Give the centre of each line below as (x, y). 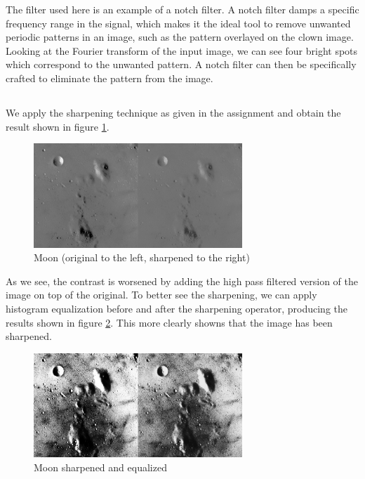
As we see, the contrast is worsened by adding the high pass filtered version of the (182, 281)
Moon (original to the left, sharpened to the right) (142, 257)
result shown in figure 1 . (58, 126)
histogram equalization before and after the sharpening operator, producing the (177, 308)
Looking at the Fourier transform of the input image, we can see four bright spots (182, 50)
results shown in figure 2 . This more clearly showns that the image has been (169, 322)
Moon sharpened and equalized (100, 467)
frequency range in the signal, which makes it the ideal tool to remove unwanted (178, 23)
